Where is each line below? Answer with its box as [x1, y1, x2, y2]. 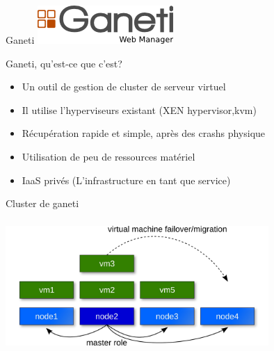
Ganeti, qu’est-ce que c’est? [6, 56, 122, 70]
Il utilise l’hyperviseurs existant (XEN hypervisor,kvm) [22, 102, 257, 117]
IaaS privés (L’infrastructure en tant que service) [22, 172, 231, 187]
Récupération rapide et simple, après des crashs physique [22, 126, 266, 140]
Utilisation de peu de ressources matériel [22, 149, 195, 163]
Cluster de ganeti [6, 196, 79, 211]
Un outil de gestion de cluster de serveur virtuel [22, 79, 226, 94]
